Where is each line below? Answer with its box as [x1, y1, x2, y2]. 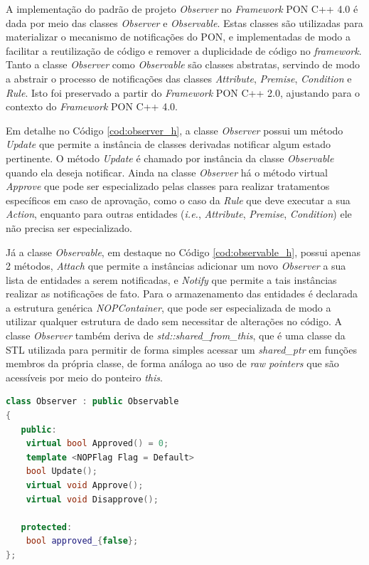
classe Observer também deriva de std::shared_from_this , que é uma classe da [6, 328, 346, 343]
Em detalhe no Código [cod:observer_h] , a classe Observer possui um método [6, 122, 343, 137]
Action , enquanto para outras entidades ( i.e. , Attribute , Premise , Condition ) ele [6, 206, 352, 221]
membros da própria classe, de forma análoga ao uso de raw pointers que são [6, 356, 339, 371]
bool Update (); [26, 466, 97, 477]
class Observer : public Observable [6, 396, 179, 407]
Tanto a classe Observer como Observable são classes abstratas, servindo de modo [6, 57, 360, 72]
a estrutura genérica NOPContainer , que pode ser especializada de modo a [6, 300, 331, 315]
